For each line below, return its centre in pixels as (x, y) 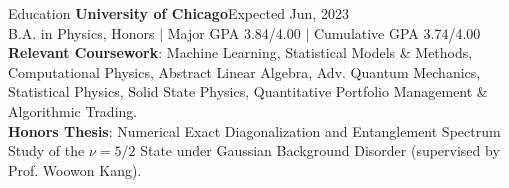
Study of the (46, 150)
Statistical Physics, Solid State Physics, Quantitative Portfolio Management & (248, 91)
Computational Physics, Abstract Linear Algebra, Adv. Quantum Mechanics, (244, 71)
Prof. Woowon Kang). (75, 169)
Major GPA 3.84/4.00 (234, 32)
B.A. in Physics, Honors (81, 32)
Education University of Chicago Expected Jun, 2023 (178, 13)
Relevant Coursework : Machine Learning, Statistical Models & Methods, (240, 52)
